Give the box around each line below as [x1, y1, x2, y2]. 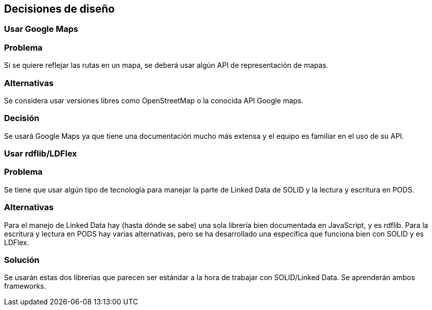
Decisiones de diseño [4, 3, 115, 15]
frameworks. [4, 282, 46, 291]
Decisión [4, 113, 40, 124]
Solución [4, 254, 40, 265]
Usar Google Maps [4, 24, 79, 34]
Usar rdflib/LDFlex [4, 148, 77, 159]
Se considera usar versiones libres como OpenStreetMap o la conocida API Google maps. [4, 96, 304, 105]
